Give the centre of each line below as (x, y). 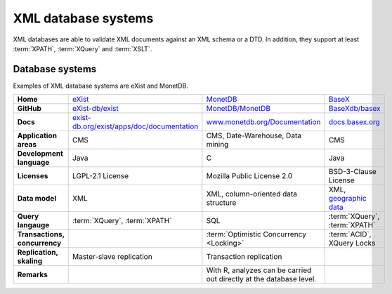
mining (217, 145)
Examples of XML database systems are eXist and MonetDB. (101, 86)
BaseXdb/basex (354, 109)
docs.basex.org (354, 122)
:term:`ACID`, (350, 234)
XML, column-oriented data (252, 194)
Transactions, (41, 234)
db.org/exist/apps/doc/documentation (135, 126)
